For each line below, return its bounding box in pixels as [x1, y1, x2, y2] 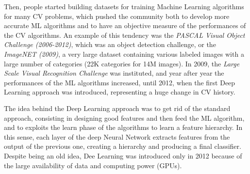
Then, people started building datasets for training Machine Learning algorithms [4, 1, 244, 11]
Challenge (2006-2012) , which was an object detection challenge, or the [4, 39, 216, 49]
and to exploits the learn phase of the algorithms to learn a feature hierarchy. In [4, 122, 243, 132]
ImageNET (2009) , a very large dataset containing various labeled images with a [4, 48, 244, 59]
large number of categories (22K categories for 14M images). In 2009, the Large [4, 58, 240, 68]
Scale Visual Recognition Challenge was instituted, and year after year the [4, 68, 224, 78]
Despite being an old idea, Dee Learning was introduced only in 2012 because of [4, 150, 242, 160]
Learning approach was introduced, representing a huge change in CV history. [4, 87, 235, 97]
